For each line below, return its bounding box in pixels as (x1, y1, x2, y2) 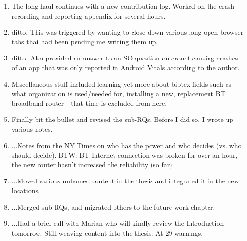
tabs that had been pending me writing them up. (11, 36, 158, 46)
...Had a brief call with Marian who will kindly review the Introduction (11, 218, 224, 228)
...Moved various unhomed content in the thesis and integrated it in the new (11, 176, 239, 186)
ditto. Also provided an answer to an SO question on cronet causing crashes (11, 53, 238, 63)
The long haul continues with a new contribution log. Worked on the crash (11, 1, 235, 11)
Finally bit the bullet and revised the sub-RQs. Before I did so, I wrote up (11, 114, 234, 124)
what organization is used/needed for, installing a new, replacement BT (11, 88, 226, 99)
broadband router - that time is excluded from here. (11, 98, 167, 108)
